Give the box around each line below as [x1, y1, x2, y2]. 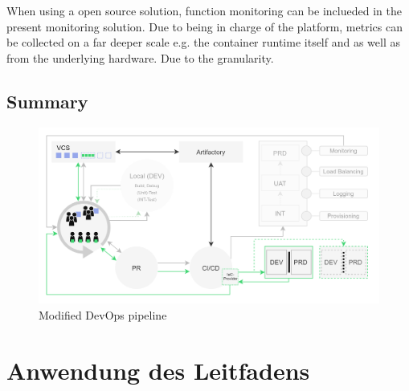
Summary [6, 88, 88, 113]
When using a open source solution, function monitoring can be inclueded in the [6, 2, 402, 18]
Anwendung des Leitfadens [6, 353, 310, 386]
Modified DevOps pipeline [39, 307, 167, 324]
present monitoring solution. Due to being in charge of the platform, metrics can [6, 18, 403, 35]
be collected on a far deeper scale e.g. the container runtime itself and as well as [6, 34, 401, 51]
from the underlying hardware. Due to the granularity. [6, 49, 274, 66]
